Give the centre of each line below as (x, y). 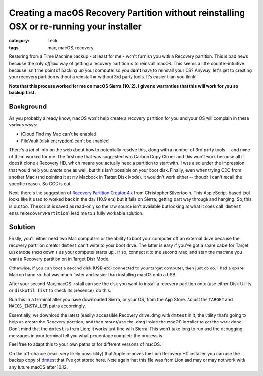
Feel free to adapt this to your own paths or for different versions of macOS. (85, 344)
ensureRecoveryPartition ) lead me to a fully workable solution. (76, 213)
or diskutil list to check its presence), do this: (60, 290)
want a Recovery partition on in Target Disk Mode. (59, 259)
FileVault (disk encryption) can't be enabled (65, 141)
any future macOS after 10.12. (38, 367)
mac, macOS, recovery (70, 47)
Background (28, 106)
